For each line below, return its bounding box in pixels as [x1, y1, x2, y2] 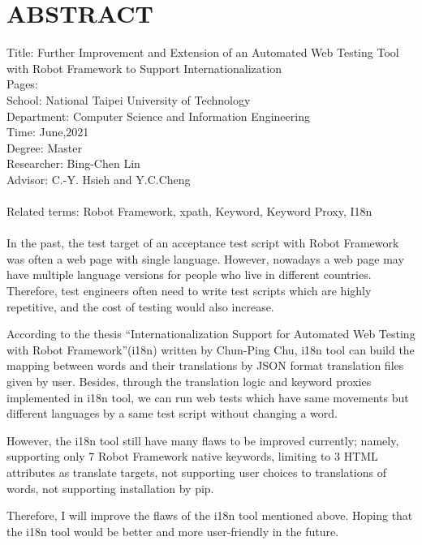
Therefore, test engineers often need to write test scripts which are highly [6, 282, 372, 299]
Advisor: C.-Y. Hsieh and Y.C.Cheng [6, 170, 191, 187]
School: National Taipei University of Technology [6, 91, 251, 108]
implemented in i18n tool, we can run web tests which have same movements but [6, 388, 409, 406]
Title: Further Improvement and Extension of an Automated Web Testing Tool [6, 44, 399, 61]
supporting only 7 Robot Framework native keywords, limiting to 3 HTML [6, 448, 378, 465]
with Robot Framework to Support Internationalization [6, 59, 282, 76]
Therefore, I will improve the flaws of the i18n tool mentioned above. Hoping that [6, 507, 413, 524]
